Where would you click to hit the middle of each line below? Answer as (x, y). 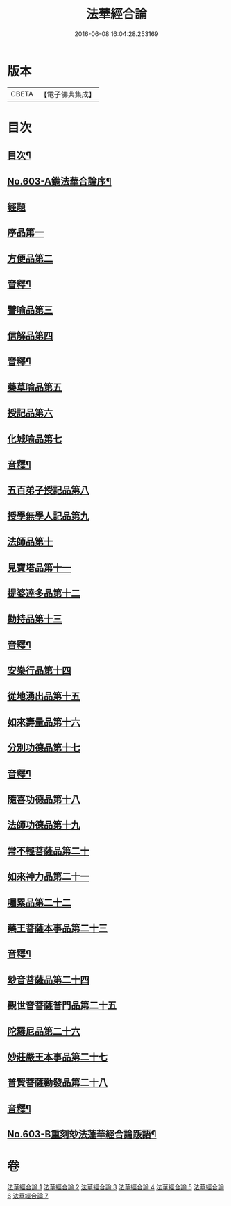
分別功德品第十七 (44, 748)
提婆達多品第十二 (44, 593)
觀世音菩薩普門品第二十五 (62, 1006)
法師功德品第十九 (44, 825)
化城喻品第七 (35, 439)
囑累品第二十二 (39, 902)
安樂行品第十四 (39, 671)
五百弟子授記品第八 (48, 490)
